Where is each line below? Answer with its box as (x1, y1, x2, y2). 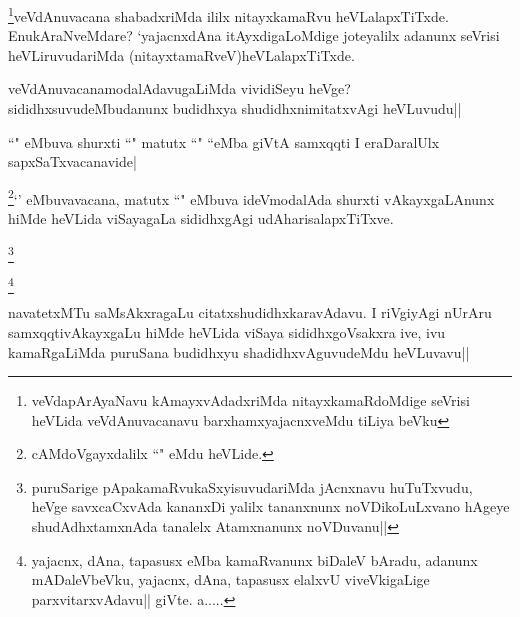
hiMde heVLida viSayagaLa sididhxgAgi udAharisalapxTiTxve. (8, 208, 394, 229)
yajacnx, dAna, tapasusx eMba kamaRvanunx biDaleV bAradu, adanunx (31, 549, 478, 570)
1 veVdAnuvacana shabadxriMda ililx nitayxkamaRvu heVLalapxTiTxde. (8, 3, 449, 26)
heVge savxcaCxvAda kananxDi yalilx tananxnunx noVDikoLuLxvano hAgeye (31, 496, 510, 517)
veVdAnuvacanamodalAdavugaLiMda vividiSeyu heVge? (8, 78, 351, 99)
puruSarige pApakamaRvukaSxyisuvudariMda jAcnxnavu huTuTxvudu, (31, 476, 473, 497)
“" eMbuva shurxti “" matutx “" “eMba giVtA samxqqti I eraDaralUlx (8, 131, 440, 152)
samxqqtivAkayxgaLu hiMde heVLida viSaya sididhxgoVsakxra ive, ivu (8, 321, 446, 342)
